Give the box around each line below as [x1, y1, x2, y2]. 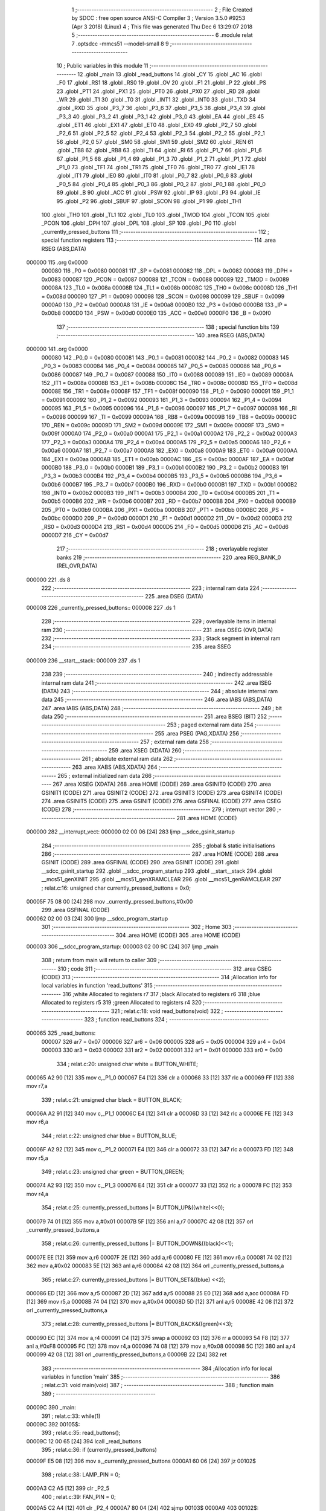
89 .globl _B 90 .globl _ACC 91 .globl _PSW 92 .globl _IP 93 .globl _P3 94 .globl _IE [56, 189, 261, 196]
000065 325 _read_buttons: [26, 1029, 96, 1037]
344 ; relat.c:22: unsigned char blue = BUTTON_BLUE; [41, 1132, 177, 1139]
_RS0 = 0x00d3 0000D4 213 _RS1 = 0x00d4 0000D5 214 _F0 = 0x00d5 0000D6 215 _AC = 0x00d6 [41, 523, 289, 530]
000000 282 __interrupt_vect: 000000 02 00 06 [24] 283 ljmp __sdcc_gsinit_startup [26, 828, 235, 835]
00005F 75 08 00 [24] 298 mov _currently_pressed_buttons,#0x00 [26, 898, 193, 905]
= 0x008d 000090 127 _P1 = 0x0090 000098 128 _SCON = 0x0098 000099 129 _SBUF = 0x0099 [41, 293, 285, 300]
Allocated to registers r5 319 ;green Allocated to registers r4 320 [41, 999, 202, 1006]
